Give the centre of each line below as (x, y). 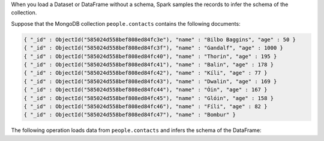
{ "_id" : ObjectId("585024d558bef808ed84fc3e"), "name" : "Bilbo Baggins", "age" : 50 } (160, 39)
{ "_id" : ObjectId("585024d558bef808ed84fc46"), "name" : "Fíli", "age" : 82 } (145, 106)
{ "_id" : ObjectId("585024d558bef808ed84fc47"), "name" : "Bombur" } (130, 115)
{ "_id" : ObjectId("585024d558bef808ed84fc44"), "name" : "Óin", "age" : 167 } (145, 90)
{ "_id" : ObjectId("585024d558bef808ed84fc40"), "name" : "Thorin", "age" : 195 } (150, 56)
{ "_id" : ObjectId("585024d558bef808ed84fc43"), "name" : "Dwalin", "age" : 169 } (150, 81)
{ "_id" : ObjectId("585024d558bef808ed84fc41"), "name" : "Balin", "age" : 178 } (149, 65)
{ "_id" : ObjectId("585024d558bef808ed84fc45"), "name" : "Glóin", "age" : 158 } (149, 98)
